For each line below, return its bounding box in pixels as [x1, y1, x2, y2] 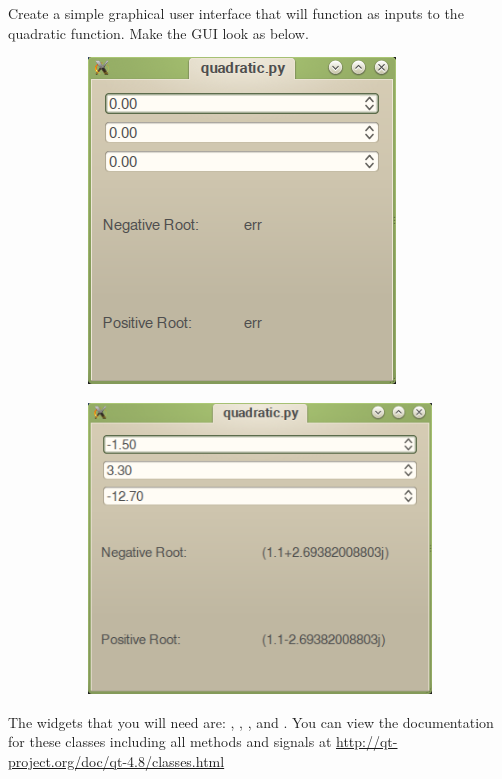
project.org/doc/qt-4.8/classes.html [8, 750, 225, 771]
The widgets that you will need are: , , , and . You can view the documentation [8, 711, 494, 732]
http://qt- [336, 731, 398, 752]
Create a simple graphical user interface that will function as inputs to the [8, 3, 464, 23]
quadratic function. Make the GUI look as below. [8, 22, 309, 43]
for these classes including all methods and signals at [8, 731, 332, 752]
